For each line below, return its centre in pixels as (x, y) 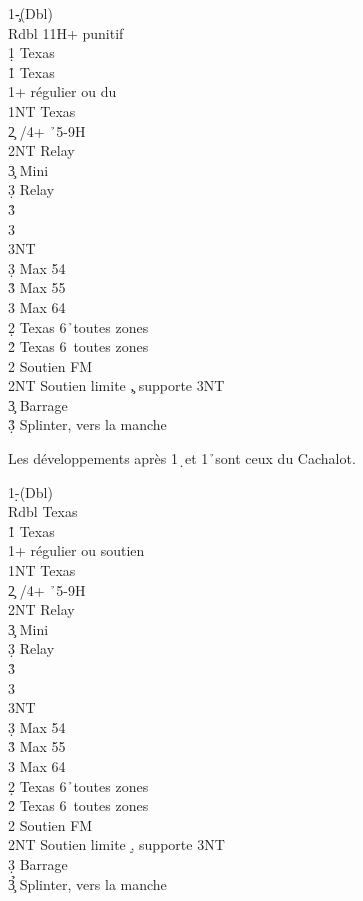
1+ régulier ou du (62, 91)
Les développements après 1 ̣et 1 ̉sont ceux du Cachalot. (182, 458)
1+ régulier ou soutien (76, 550)
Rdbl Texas (43, 511)
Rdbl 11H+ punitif (66, 32)
